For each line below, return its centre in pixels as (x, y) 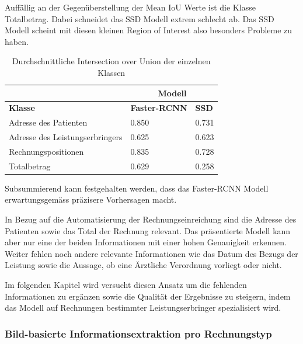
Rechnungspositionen (46, 151)
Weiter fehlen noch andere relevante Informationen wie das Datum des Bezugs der (151, 253)
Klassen (112, 72)
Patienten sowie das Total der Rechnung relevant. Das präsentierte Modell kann (148, 230)
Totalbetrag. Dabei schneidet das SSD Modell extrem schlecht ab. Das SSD (140, 18)
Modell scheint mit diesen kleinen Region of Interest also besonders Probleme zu (149, 30)
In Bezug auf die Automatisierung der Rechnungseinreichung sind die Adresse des (151, 219)
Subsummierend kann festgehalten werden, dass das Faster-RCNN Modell (137, 188)
